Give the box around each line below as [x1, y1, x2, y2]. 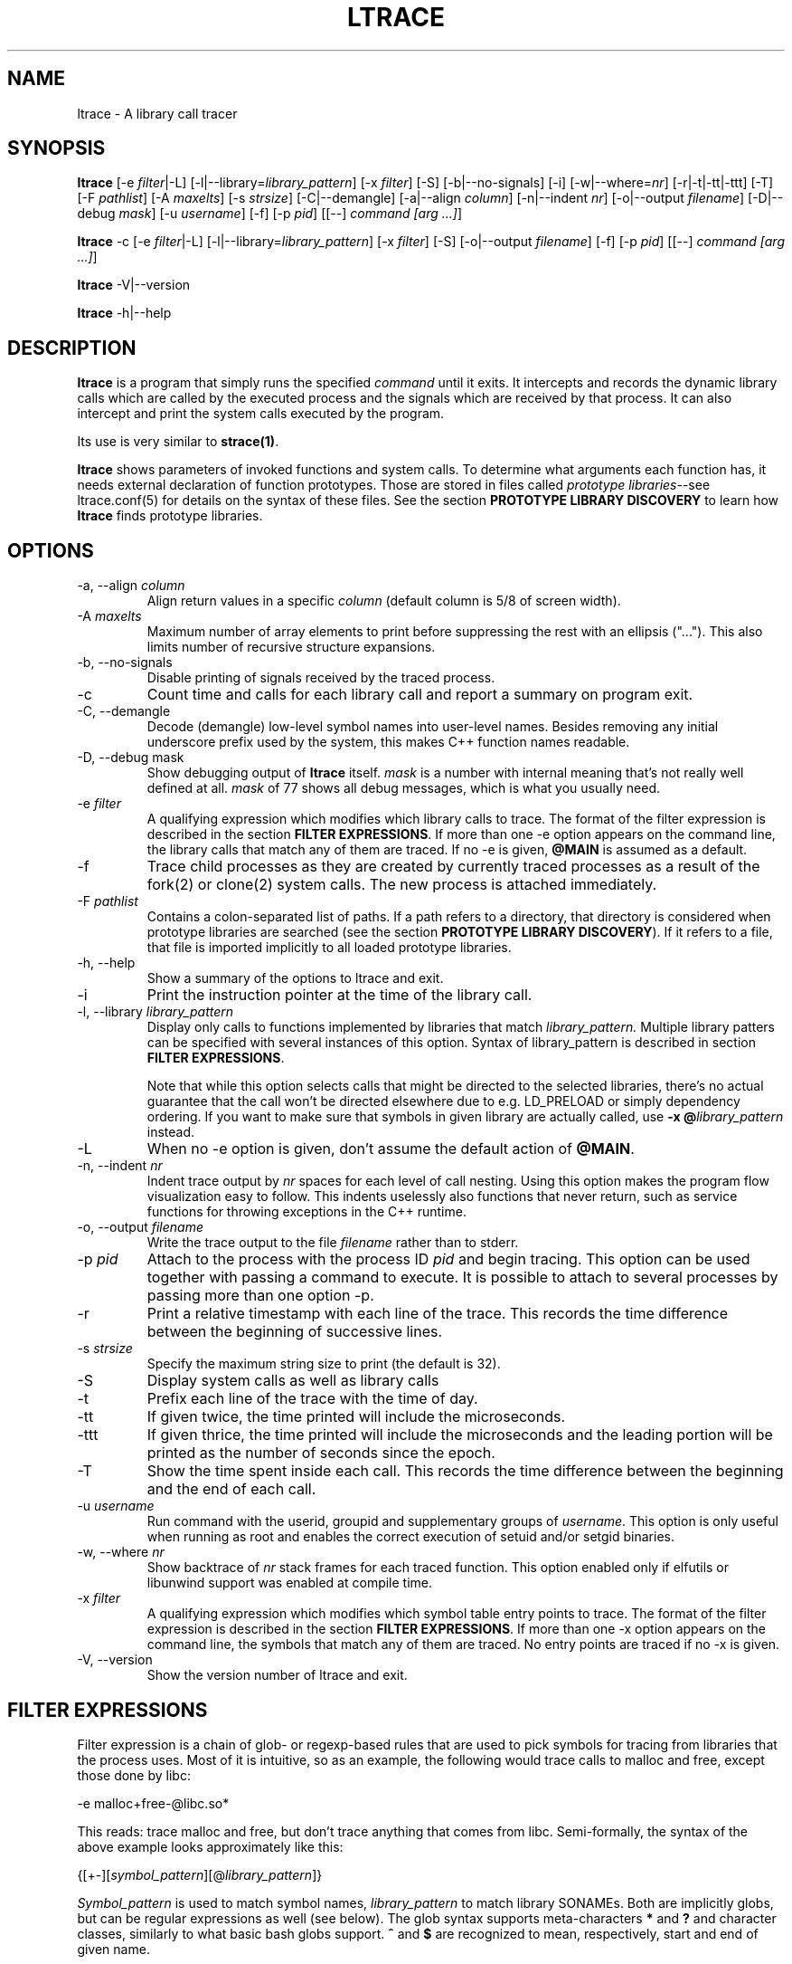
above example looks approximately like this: [77, 1838, 344, 1854]
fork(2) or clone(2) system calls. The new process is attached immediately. [146, 875, 657, 894]
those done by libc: [77, 1767, 191, 1783]
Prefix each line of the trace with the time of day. [146, 1389, 478, 1408]
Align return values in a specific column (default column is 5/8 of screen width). [146, 593, 621, 609]
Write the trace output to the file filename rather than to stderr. [146, 1235, 519, 1251]
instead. [146, 1124, 195, 1140]
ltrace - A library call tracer [77, 105, 238, 121]
